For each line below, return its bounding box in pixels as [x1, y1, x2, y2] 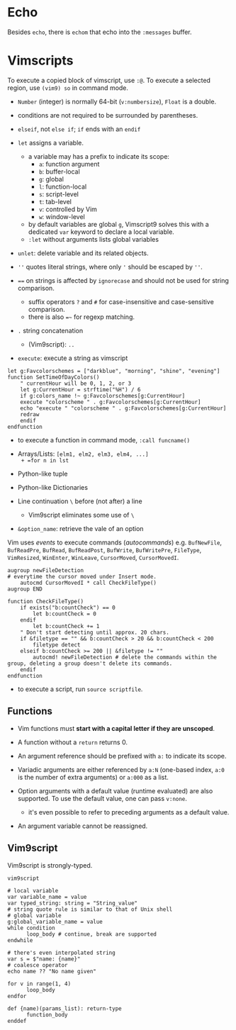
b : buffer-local [38, 167, 80, 176]
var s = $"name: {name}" [7, 955, 81, 963]
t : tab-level [38, 197, 72, 206]
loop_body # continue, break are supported [26, 930, 157, 938]
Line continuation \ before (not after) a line [17, 497, 143, 505]
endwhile [7, 936, 33, 944]
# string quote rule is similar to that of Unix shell [7, 905, 173, 913]
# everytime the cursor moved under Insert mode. [7, 573, 157, 580]
